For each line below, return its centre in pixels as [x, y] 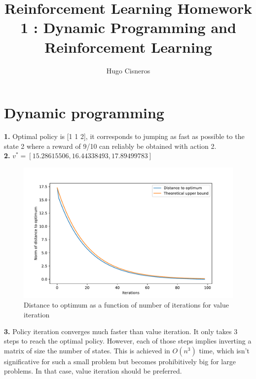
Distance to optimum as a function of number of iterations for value [126, 305]
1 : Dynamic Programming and [128, 27]
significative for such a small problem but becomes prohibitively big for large [120, 361]
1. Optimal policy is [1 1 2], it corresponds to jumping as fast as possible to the [124, 136]
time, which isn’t [224, 350]
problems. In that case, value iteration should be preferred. [93, 371]
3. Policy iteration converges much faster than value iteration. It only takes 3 [121, 331]
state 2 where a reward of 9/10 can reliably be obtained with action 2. [110, 146]
